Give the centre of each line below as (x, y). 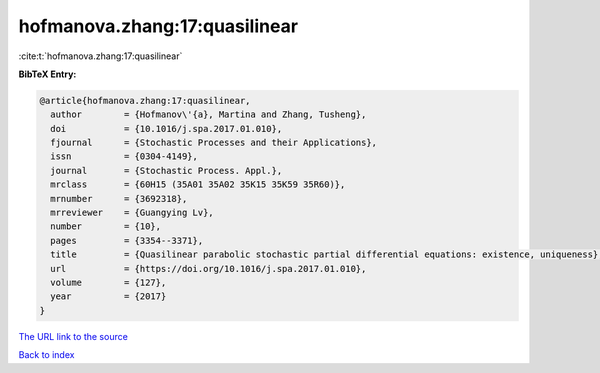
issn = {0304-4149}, (124, 156)
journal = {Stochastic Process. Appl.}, (166, 170)
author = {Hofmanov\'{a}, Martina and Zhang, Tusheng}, (208, 114)
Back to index (46, 355)
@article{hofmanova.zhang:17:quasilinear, (145, 100)
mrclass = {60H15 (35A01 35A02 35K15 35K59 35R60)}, (198, 184)
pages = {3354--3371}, (127, 240)
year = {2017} (108, 296)
